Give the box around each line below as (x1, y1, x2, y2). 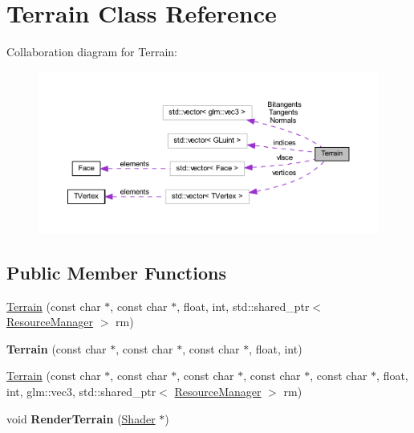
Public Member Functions (6, 259, 226, 284)
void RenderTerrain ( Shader (6, 410, 156, 427)
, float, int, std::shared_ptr (177, 297, 310, 314)
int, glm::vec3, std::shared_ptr (6, 382, 156, 399)
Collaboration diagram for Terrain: (6, 43, 177, 60)
